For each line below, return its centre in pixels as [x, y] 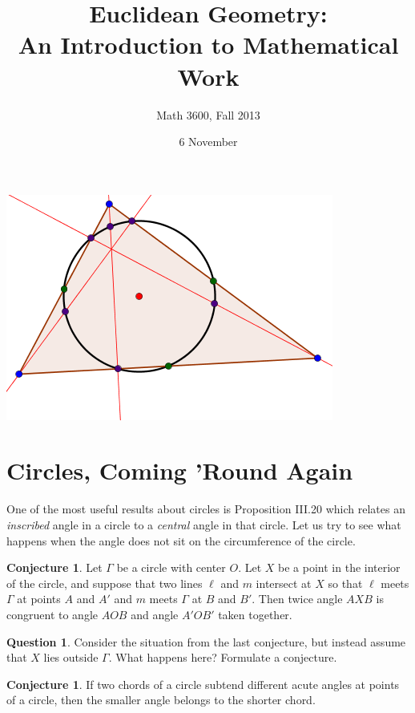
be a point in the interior [339, 567]
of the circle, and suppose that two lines [105, 583]
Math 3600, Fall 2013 [208, 114]
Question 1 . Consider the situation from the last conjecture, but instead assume [206, 641]
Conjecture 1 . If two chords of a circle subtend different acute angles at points [203, 684]
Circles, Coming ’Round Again [180, 470]
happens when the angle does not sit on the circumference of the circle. [181, 540]
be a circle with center [171, 567]
